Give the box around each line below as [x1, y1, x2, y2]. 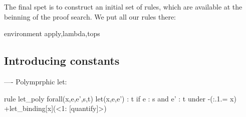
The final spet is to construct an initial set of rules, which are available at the [4, 2, 242, 12]
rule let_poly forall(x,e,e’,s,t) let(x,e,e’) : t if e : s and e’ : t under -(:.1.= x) [4, 93, 236, 103]
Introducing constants [4, 53, 120, 68]
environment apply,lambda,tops [4, 28, 100, 39]
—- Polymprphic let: [4, 76, 67, 86]
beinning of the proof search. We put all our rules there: [4, 11, 176, 22]
